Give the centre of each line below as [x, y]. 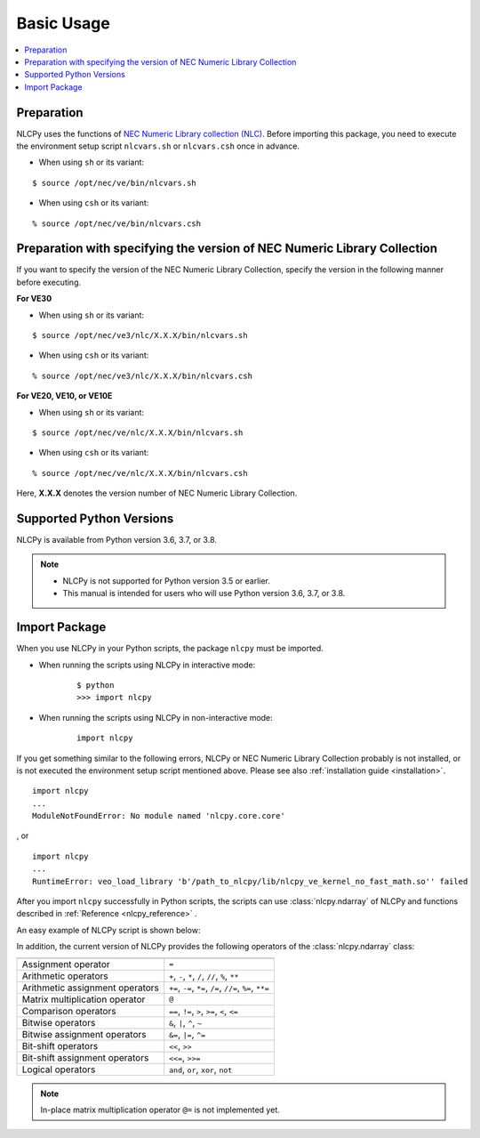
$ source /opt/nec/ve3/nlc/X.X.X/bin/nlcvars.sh [140, 335]
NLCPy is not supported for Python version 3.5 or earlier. [167, 581]
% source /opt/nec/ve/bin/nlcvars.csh [117, 223]
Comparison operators [69, 1011]
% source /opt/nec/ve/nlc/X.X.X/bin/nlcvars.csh [140, 473]
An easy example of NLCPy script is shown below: [108, 930]
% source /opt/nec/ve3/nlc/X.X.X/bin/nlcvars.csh [143, 375]
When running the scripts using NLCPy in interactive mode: [147, 665]
